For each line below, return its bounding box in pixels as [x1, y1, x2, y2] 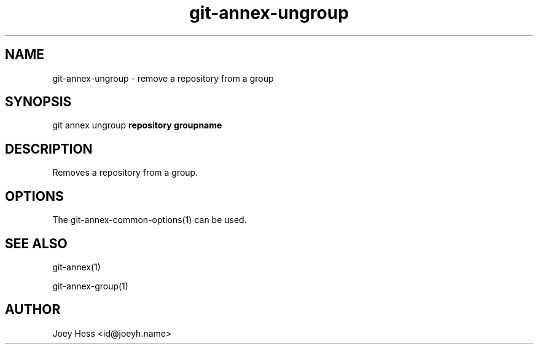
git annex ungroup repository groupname [52, 120, 222, 131]
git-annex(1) [52, 261, 101, 272]
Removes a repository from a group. [52, 167, 198, 178]
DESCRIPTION [5, 141, 93, 157]
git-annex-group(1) [52, 280, 128, 291]
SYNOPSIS [5, 94, 72, 110]
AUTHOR [5, 302, 61, 318]
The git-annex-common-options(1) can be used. [52, 214, 247, 225]
